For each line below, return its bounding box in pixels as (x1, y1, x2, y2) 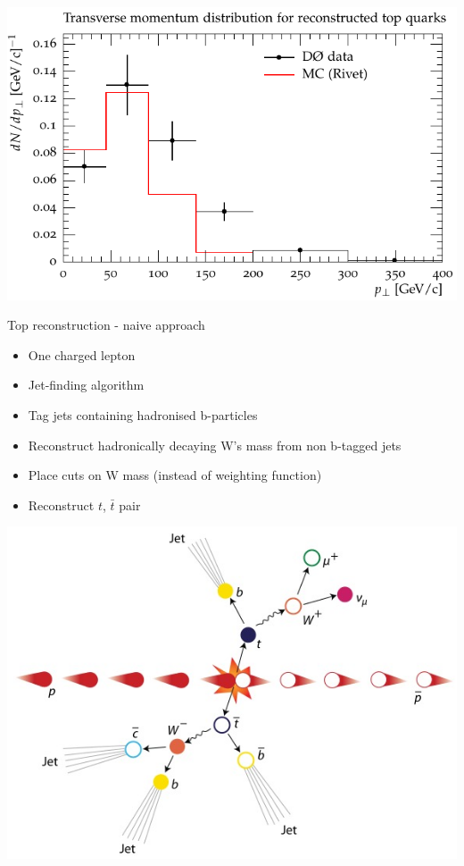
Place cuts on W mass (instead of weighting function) (28, 466, 322, 484)
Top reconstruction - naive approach (7, 315, 205, 334)
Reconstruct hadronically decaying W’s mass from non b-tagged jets (28, 435, 402, 454)
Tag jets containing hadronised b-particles (28, 405, 258, 424)
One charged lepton (28, 345, 136, 364)
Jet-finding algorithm (28, 375, 145, 394)
